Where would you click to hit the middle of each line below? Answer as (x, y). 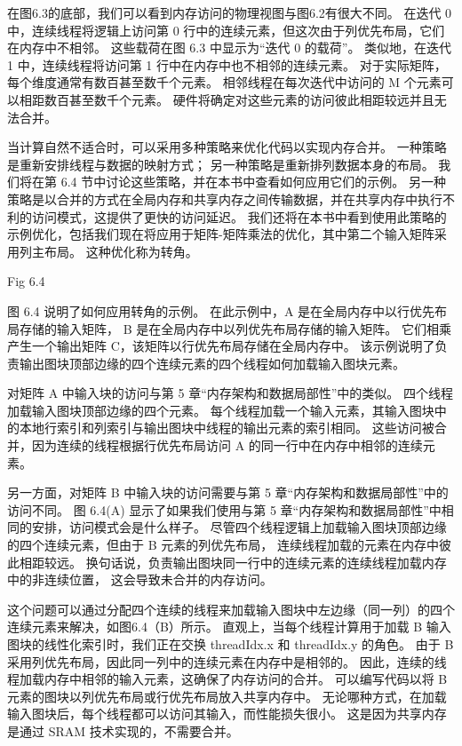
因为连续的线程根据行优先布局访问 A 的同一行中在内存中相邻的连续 (227, 445)
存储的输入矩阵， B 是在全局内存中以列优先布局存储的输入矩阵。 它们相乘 (235, 328)
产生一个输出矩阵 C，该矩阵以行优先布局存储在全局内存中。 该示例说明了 (221, 346)
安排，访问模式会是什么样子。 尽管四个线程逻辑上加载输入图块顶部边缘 (239, 527)
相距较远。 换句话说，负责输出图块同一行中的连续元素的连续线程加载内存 (233, 562)
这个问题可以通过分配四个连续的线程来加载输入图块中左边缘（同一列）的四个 (231, 609)
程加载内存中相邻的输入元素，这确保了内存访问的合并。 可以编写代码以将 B (227, 679)
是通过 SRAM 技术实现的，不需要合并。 (123, 730)
